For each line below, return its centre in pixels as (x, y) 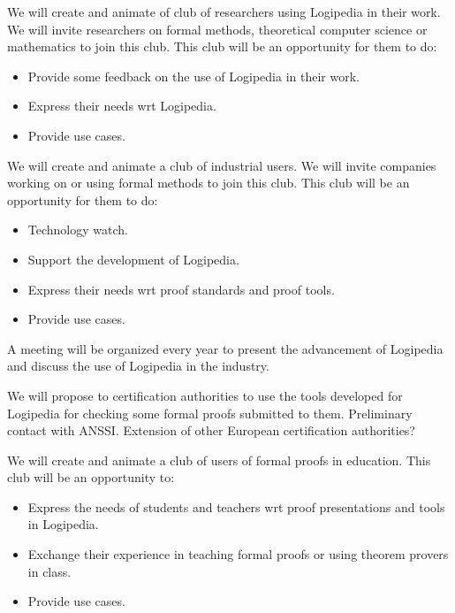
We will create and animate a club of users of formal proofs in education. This (219, 460)
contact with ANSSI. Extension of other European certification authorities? (211, 430)
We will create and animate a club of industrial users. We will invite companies (222, 165)
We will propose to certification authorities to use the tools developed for (205, 395)
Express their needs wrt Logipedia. (122, 106)
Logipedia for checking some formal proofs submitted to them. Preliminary (210, 413)
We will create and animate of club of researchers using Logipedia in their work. (224, 11)
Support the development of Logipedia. (133, 259)
